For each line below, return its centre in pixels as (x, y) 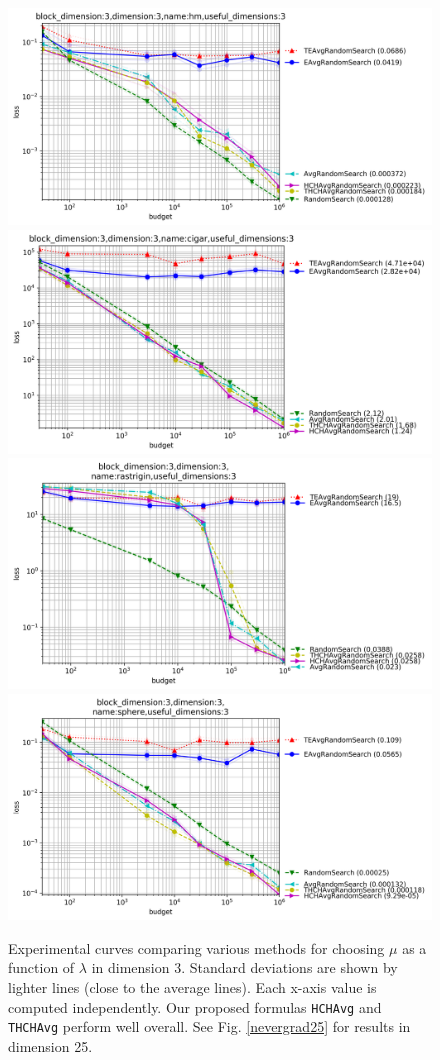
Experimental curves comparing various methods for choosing (196, 947)
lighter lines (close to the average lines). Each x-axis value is (192, 987)
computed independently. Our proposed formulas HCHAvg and (195, 1006)
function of (41, 967)
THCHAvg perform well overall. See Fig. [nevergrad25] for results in (209, 1026)
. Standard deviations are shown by (289, 967)
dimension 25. (50, 1045)
